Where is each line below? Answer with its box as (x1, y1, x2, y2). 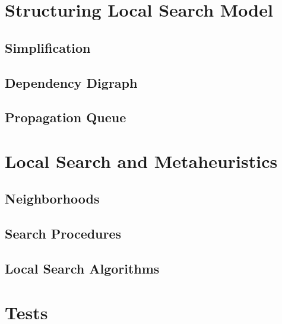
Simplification (5, 38, 91, 56)
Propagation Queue (5, 108, 126, 126)
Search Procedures (5, 224, 122, 243)
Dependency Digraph (5, 73, 138, 91)
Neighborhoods (5, 189, 100, 208)
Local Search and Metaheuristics (5, 148, 278, 173)
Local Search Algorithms (5, 259, 160, 278)
